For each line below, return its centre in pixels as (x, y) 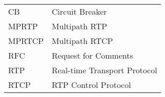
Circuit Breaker (79, 11)
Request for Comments (92, 55)
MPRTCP (26, 41)
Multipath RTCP (82, 41)
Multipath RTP (79, 26)
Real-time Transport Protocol (105, 70)
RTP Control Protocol (91, 85)
